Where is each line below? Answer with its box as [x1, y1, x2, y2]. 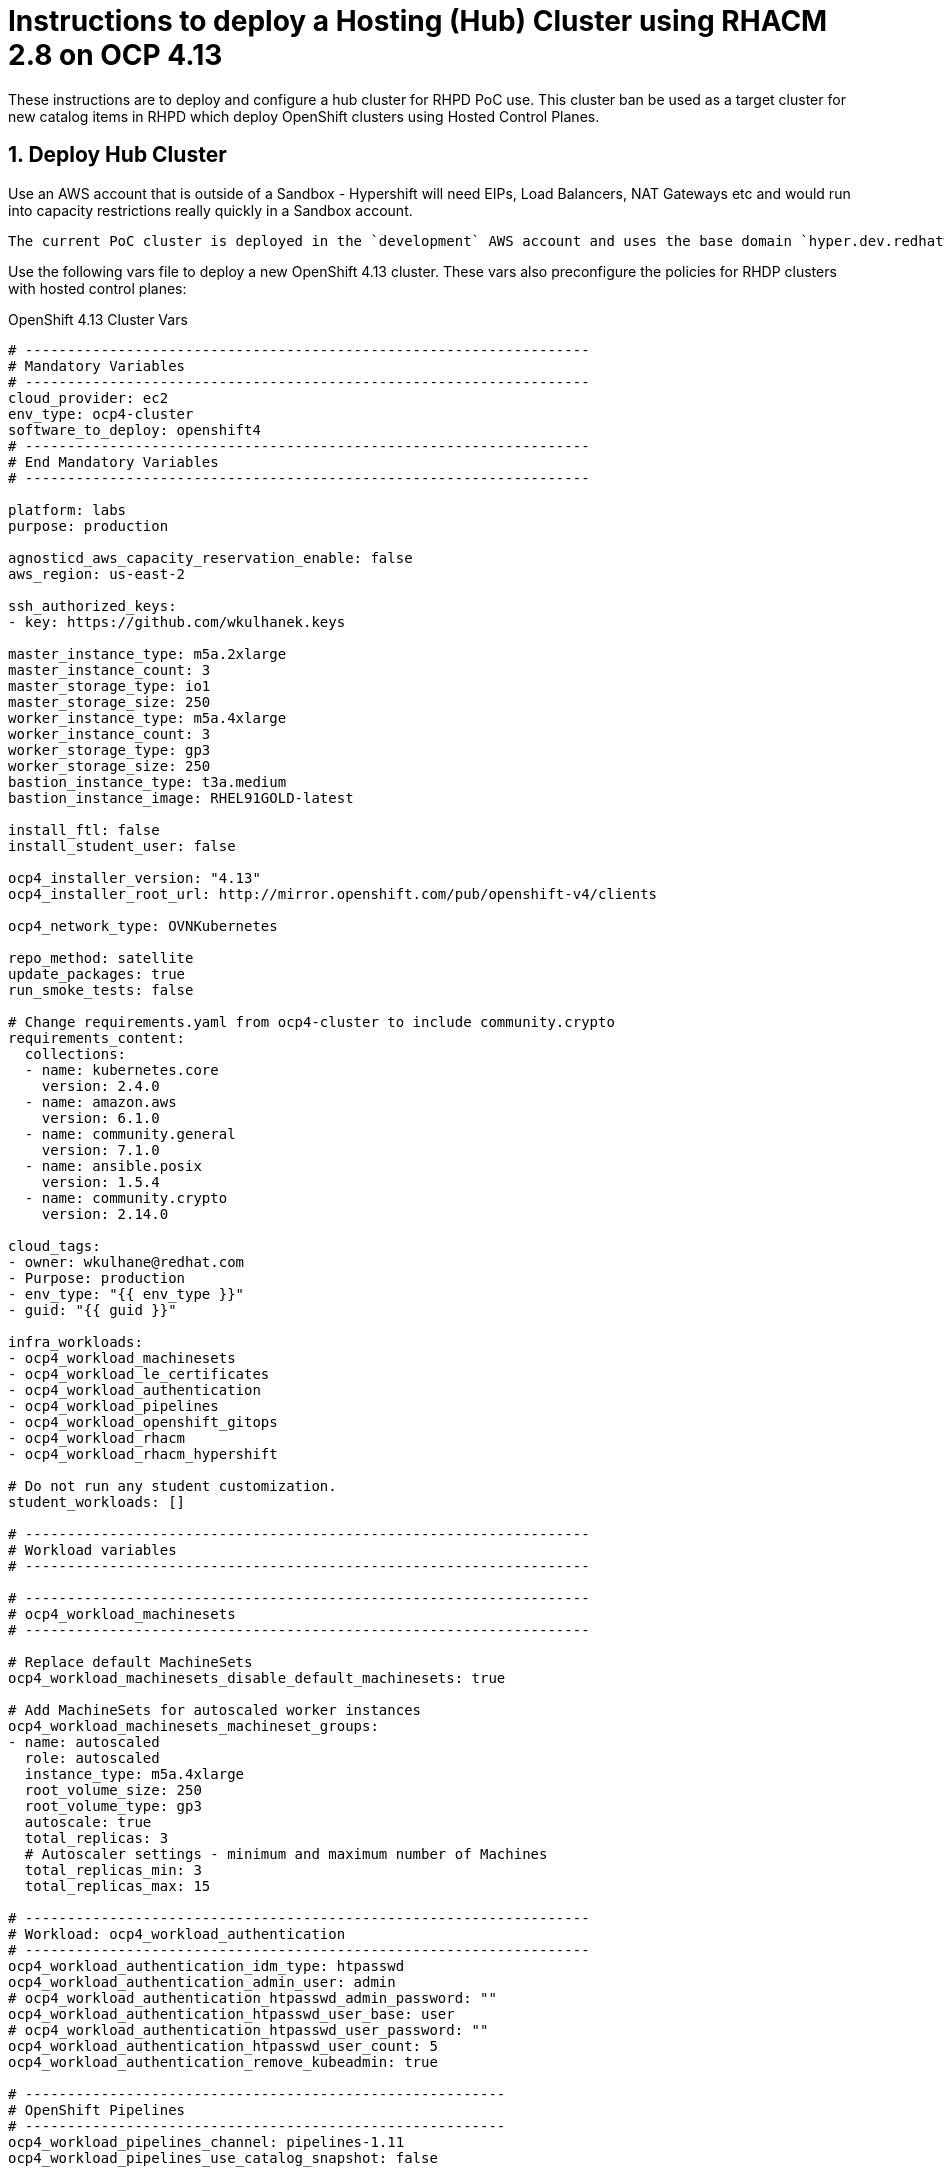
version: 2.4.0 [41, 1077, 160, 1094]
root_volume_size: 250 [24, 1781, 202, 1798]
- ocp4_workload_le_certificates [8, 1365, 270, 1382]
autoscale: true [24, 1813, 152, 1830]
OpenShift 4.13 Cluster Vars [8, 310, 188, 328]
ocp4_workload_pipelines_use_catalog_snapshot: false [8, 2149, 438, 2166]
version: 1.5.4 [41, 1173, 160, 1190]
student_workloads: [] [8, 1493, 186, 1510]
